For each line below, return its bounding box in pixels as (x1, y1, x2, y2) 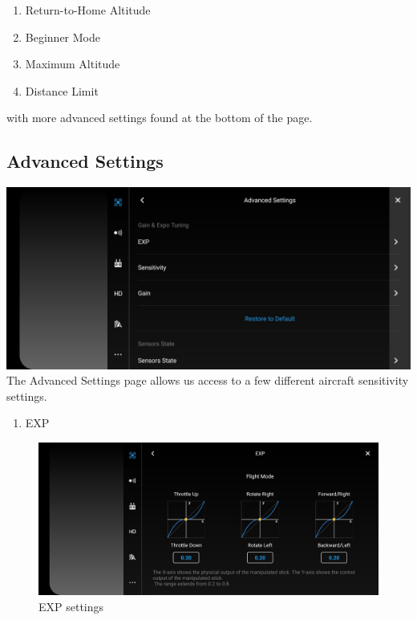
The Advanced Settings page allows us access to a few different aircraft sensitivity (6, 372, 409, 389)
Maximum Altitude (25, 55, 120, 72)
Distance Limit (25, 82, 99, 99)
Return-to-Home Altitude (25, 2, 151, 18)
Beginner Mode (25, 28, 100, 45)
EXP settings (38, 598, 104, 615)
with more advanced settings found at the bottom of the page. (6, 109, 313, 126)
